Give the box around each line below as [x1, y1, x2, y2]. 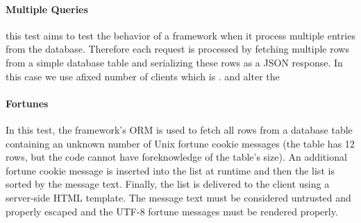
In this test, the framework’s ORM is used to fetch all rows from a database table [6, 122, 353, 136]
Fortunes [6, 96, 49, 110]
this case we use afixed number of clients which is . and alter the [6, 69, 280, 83]
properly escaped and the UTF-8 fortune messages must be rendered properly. [6, 204, 338, 218]
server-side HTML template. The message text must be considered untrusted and [6, 190, 351, 204]
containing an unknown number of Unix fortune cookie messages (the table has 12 [6, 136, 355, 150]
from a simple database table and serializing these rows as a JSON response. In [6, 55, 343, 69]
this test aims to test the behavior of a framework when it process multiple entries [6, 28, 355, 42]
